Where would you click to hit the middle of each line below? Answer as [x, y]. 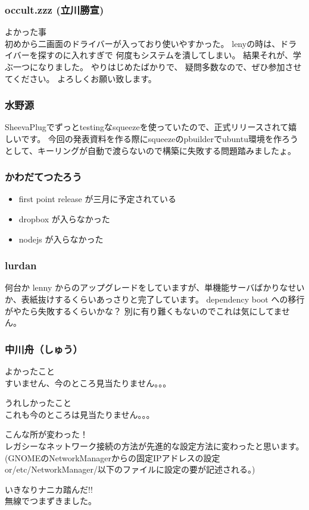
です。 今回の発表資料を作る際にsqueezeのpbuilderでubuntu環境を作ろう [160, 138]
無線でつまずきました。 [51, 501]
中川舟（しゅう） [44, 349]
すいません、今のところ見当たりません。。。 [88, 382]
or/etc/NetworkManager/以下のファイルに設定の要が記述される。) [130, 469]
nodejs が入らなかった [61, 239]
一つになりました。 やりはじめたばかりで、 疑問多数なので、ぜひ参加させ [157, 67]
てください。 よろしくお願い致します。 [81, 78]
